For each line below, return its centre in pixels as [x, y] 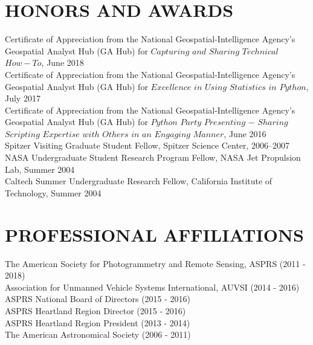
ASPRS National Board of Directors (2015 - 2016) [98, 299]
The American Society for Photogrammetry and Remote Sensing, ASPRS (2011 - [155, 263]
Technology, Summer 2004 [53, 192]
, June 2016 [245, 133]
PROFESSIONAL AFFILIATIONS [154, 234]
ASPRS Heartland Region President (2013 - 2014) [98, 322]
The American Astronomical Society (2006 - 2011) [98, 334]
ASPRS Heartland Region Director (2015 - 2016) [95, 310]
